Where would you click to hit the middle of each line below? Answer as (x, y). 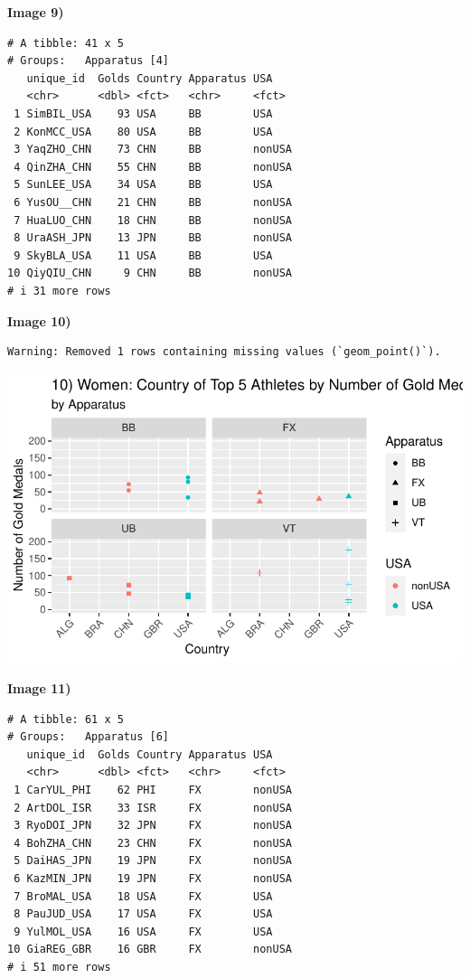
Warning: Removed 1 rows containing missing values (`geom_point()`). (224, 352)
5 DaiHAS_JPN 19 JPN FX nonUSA (153, 861)
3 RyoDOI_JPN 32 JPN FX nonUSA (153, 826)
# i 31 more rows (59, 291)
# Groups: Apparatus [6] (88, 737)
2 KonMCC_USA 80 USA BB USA (143, 132)
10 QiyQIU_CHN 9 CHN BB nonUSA (150, 273)
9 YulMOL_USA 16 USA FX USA (143, 931)
